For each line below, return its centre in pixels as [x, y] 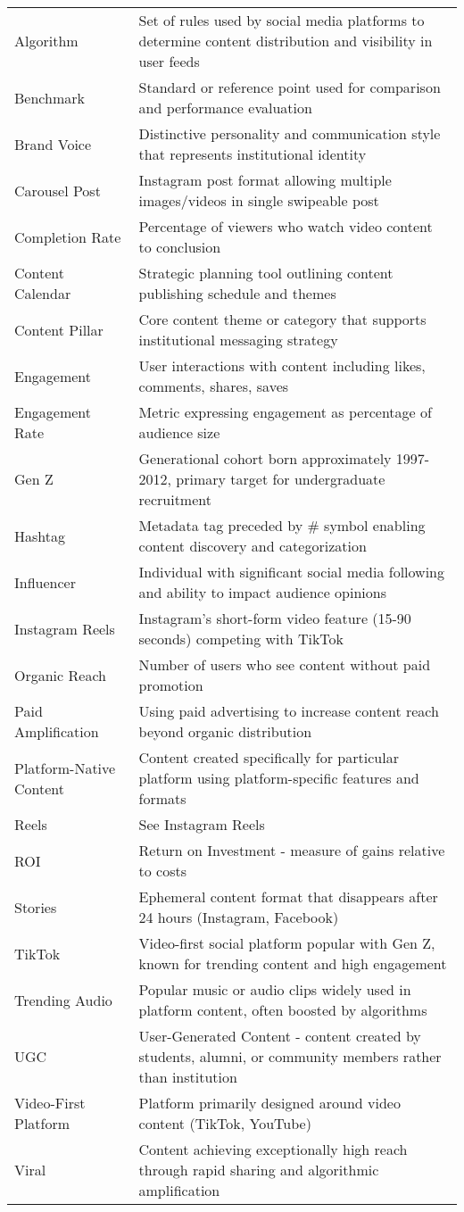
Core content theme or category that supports [282, 319]
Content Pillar [59, 329]
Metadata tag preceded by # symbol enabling [282, 525]
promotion [171, 685]
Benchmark [50, 97]
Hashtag [40, 535]
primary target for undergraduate [281, 479]
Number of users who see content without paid [285, 664]
